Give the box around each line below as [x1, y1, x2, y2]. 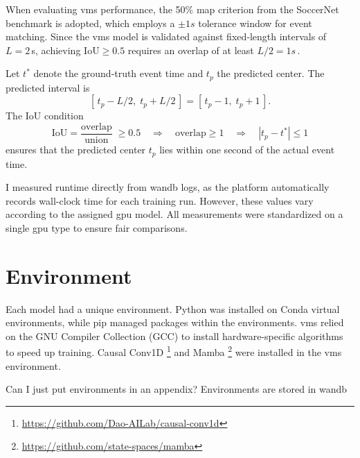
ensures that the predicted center [6, 142, 146, 157]
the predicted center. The [217, 66, 325, 80]
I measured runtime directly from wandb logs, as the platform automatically [6, 180, 330, 194]
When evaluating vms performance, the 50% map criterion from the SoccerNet [6, 2, 339, 16]
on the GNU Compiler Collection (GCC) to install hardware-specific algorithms [6, 328, 343, 343]
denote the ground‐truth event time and [33, 66, 204, 80]
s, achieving [31, 42, 81, 57]
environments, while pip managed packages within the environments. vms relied [6, 315, 344, 330]
